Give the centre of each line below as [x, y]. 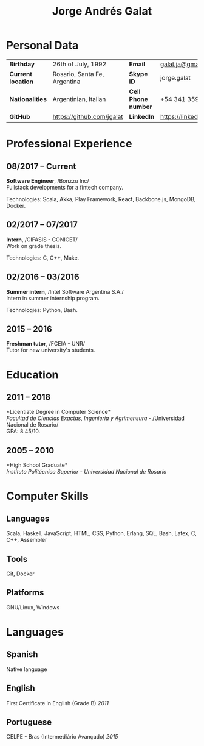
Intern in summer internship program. [53, 298]
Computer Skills [48, 496]
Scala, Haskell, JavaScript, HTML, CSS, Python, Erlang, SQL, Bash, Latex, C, [102, 533]
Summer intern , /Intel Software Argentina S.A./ [65, 291]
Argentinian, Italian [79, 99]
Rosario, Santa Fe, [78, 74]
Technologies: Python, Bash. [42, 310]
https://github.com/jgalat [88, 116]
